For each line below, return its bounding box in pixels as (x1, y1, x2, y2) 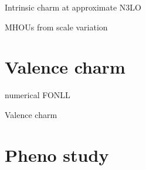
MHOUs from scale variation (5, 20, 108, 33)
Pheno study (5, 143, 109, 166)
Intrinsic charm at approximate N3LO (5, 1, 141, 13)
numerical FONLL (5, 89, 70, 101)
